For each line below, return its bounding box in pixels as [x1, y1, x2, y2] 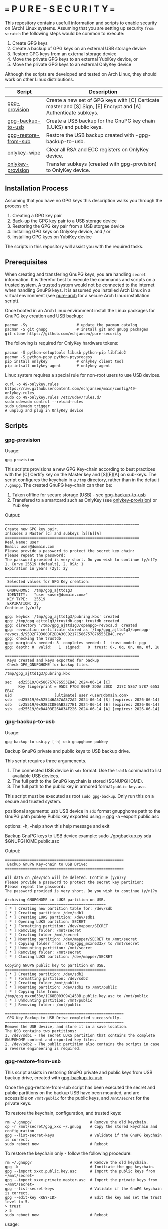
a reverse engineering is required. [5, 1046, 81, 1051]
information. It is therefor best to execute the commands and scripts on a [5, 276, 155, 282]
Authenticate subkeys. [46, 109, 99, 116]
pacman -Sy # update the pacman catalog [5, 322, 137, 327]
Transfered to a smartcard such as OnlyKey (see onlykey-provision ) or [12, 497, 157, 503]
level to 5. [5, 1199, 30, 1204]
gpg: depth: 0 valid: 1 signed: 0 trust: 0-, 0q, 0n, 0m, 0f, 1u [5, 645, 160, 650]
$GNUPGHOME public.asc [5, 838, 60, 844]
